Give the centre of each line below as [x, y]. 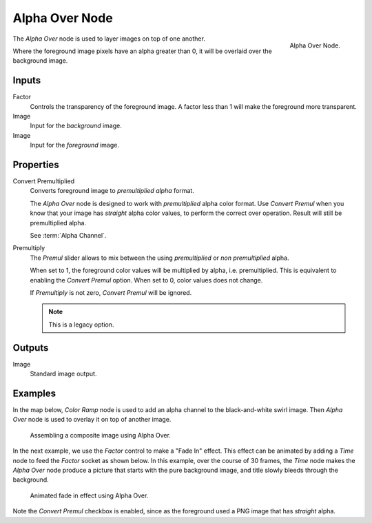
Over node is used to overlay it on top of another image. [92, 420]
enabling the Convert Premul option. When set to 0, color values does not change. [146, 280]
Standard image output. [63, 374]
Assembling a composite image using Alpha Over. [101, 435]
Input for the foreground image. [75, 145]
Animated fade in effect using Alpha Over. [89, 495]
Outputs [31, 348]
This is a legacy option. [81, 325]
